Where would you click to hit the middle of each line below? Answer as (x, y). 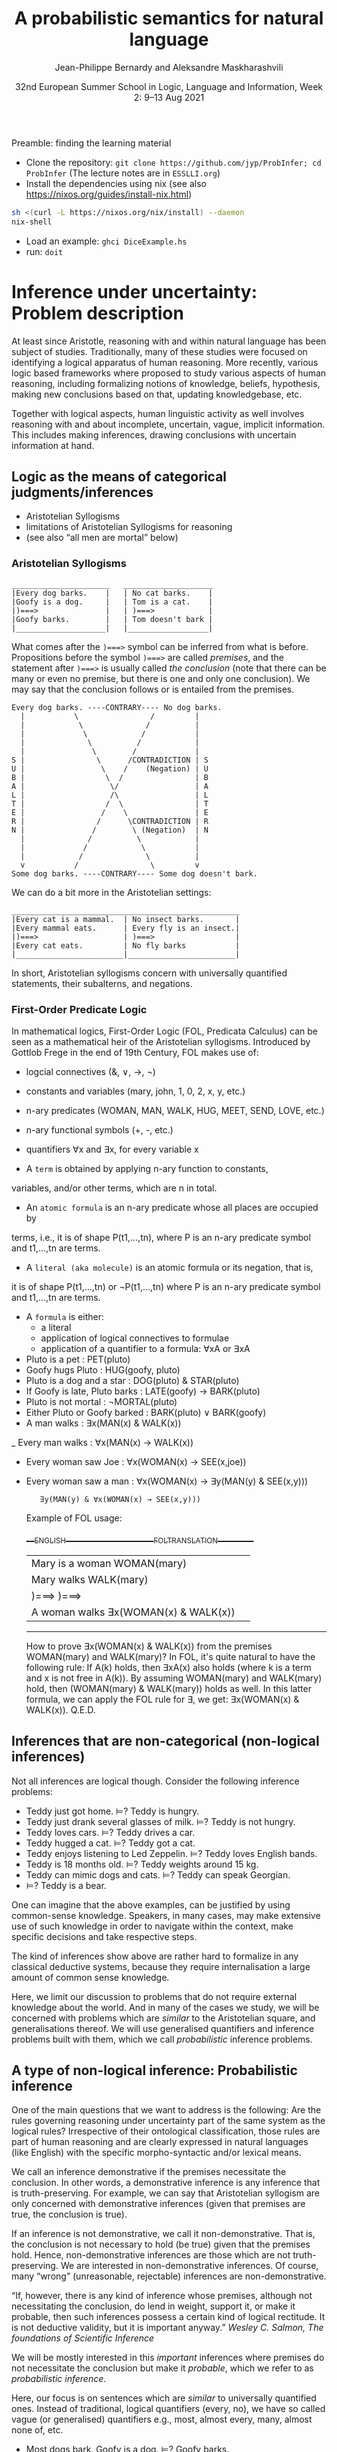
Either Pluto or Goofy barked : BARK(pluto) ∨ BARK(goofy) (146, 1413)
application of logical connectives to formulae (135, 1338)
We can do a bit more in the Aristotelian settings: (111, 892)
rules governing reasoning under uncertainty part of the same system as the (168, 2121)
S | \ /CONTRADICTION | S (110, 760)
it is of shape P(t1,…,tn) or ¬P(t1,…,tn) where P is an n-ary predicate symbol (166, 1287)
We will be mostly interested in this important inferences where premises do (168, 2358)
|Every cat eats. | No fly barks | (126, 945)
